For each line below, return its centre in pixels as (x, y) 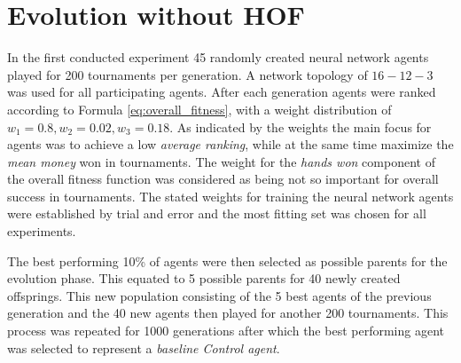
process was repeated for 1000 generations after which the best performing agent (226, 331)
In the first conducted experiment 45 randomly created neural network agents (218, 57)
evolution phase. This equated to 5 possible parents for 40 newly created (204, 278)
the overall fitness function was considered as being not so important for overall (223, 179)
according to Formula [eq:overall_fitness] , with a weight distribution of (199, 109)
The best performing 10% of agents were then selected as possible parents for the (227, 260)
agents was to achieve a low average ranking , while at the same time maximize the (230, 144)
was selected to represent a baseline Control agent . (144, 347)
